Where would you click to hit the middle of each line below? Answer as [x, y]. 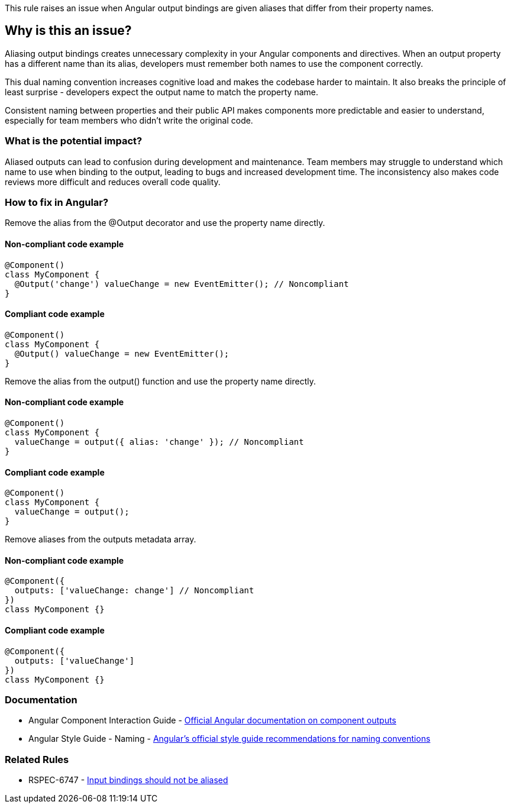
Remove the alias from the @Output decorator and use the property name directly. [165, 223]
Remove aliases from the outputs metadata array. [101, 539]
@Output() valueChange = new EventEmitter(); [122, 353]
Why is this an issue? [68, 31]
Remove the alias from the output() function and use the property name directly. [160, 381]
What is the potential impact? [74, 141]
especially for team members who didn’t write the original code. [129, 120]
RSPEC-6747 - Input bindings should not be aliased [128, 780]
